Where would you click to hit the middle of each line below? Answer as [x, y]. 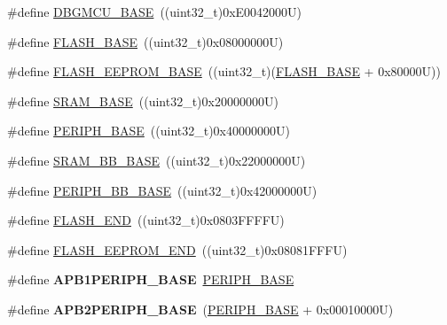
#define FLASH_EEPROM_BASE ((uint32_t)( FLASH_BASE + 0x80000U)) [224, 71]
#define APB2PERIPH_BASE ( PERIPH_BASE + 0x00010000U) [200, 309]
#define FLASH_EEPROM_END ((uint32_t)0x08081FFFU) [177, 249]
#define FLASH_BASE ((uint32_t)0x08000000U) [145, 41]
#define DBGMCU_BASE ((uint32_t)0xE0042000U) [155, 12]
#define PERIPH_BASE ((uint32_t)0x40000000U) [149, 131]
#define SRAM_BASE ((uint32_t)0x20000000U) [143, 101]
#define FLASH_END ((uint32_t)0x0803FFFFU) [146, 220]
